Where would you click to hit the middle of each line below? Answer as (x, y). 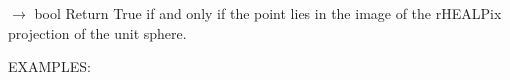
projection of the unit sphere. (97, 32)
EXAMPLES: (49, 66)
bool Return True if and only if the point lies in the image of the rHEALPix (268, 13)
